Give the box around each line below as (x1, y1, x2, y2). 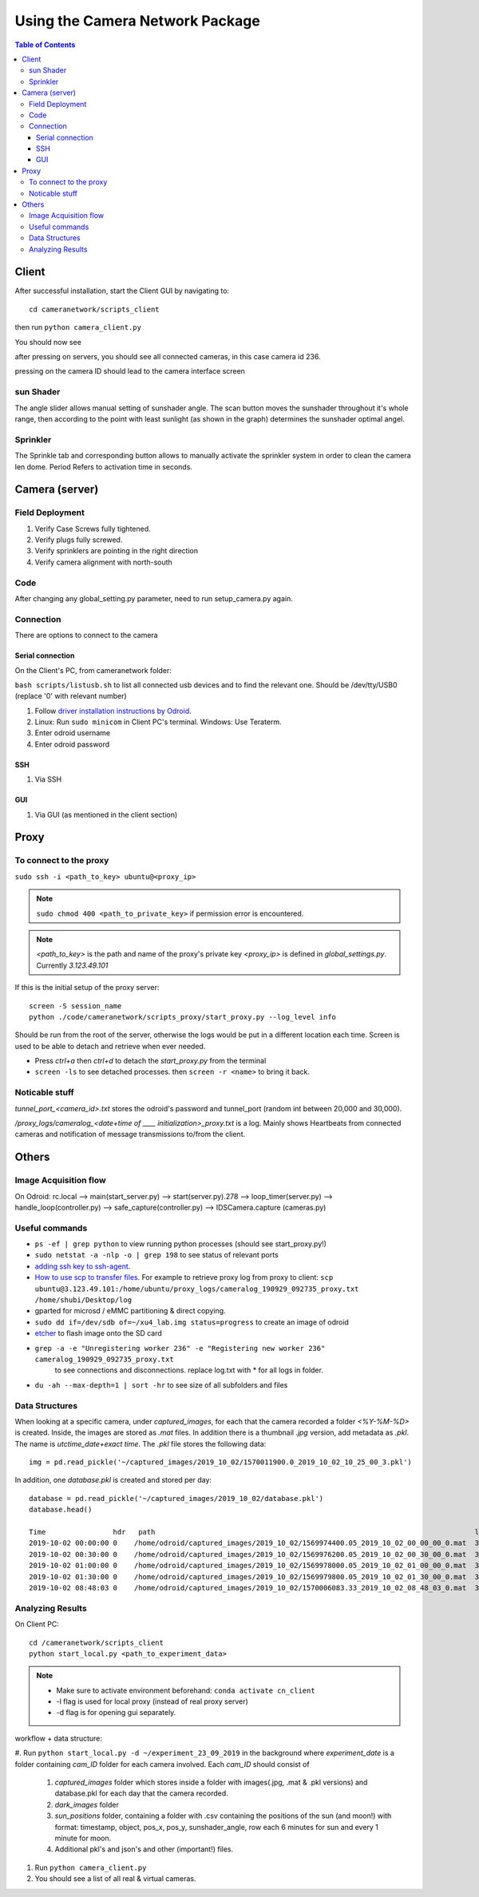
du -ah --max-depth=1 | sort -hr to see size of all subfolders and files (34, 1380, 288, 1389)
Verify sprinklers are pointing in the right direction (34, 546, 199, 556)
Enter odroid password (34, 739, 110, 749)
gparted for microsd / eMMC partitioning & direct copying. (34, 1306, 227, 1316)
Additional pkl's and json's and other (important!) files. (54, 1844, 234, 1854)
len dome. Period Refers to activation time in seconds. (14, 461, 193, 471)
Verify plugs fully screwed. (34, 535, 123, 545)
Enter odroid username (34, 728, 111, 738)
